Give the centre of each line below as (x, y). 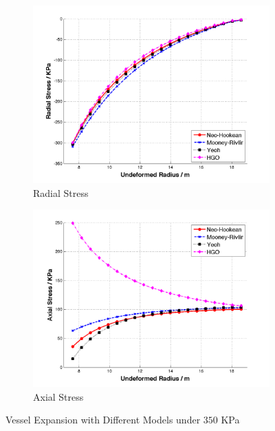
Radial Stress (61, 192)
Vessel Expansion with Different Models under (103, 420)
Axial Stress (58, 396)
